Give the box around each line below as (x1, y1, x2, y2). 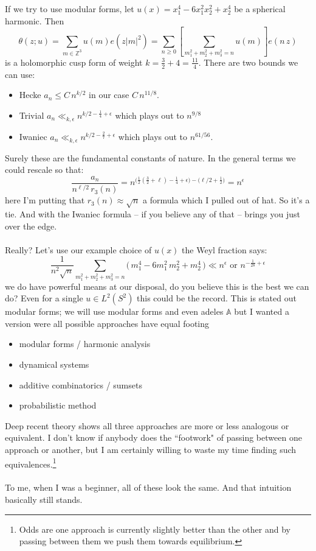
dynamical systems (19, 358, 89, 371)
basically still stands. (5, 493, 83, 506)
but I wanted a (234, 305, 289, 318)
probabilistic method (19, 399, 97, 412)
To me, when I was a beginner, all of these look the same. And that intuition (5, 481, 292, 494)
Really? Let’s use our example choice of (5, 243, 152, 256)
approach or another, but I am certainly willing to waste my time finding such (5, 443, 297, 456)
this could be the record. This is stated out (137, 292, 297, 304)
